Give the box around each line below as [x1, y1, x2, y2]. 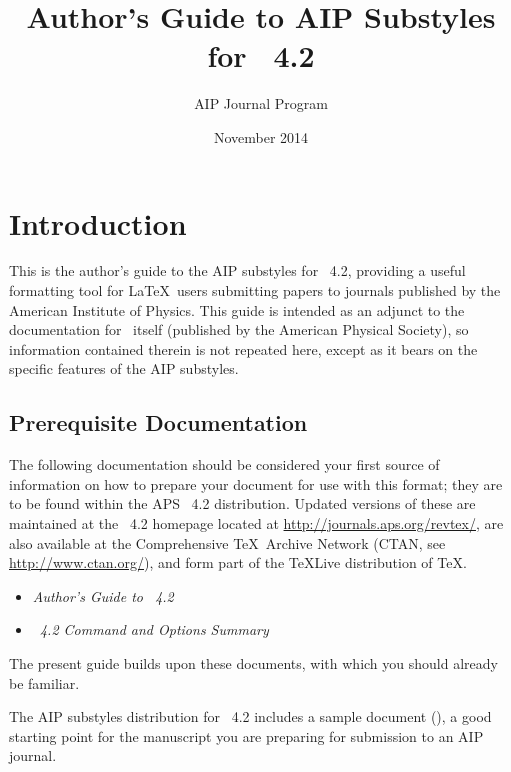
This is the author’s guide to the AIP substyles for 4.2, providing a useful [9, 260, 466, 281]
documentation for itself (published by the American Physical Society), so [9, 319, 469, 340]
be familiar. [9, 672, 80, 693]
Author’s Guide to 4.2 [32, 585, 174, 606]
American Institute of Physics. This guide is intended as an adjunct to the [9, 299, 465, 320]
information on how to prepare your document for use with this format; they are [9, 473, 503, 494]
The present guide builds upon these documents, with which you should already [9, 652, 498, 673]
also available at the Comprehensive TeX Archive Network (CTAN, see [9, 532, 446, 553]
